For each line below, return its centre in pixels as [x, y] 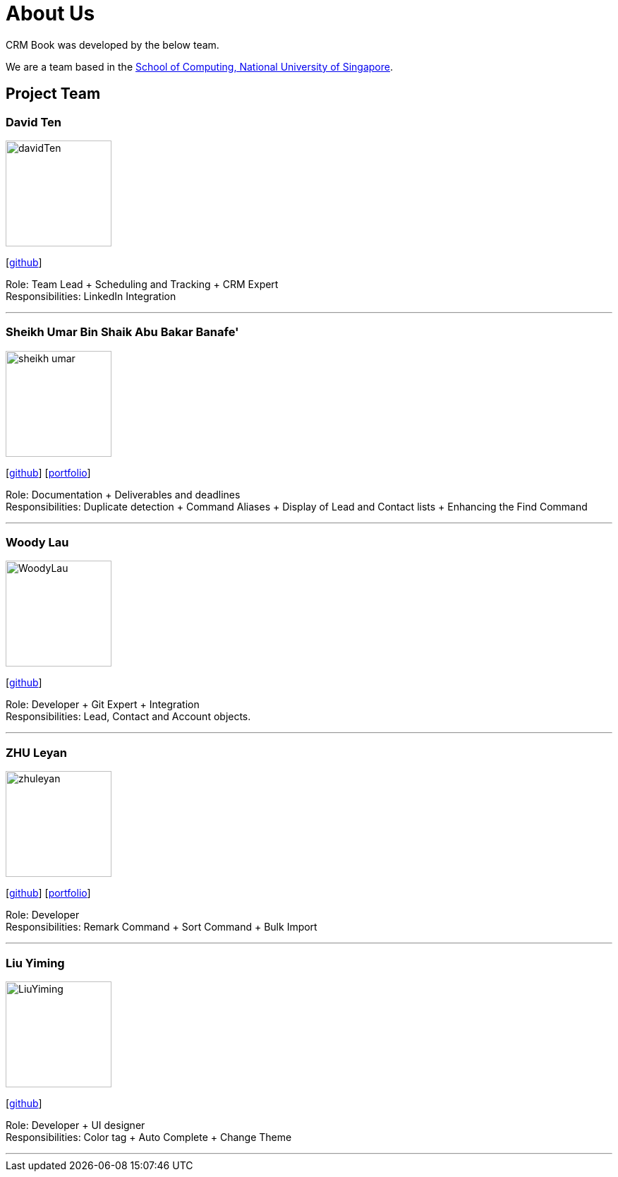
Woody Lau [37, 543]
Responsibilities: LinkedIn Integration [91, 296]
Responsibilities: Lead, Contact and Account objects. [128, 717]
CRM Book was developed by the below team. [113, 44]
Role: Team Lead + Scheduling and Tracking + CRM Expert [142, 284]
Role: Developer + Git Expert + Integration [103, 705]
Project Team [53, 94]
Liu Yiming [35, 963]
